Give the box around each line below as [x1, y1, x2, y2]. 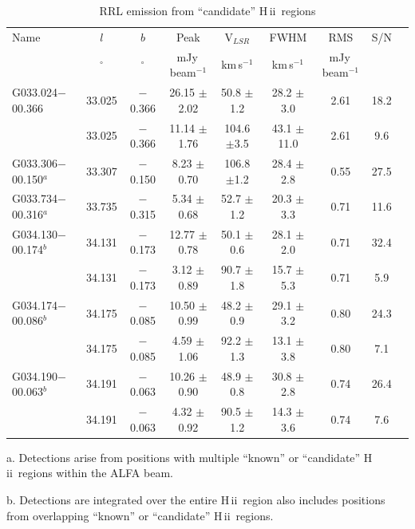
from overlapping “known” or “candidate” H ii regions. [6, 507, 274, 523]
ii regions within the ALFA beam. [6, 464, 173, 481]
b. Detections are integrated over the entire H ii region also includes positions [6, 491, 385, 507]
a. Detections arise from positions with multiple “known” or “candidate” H [6, 448, 373, 465]
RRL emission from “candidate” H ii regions [99, 2, 316, 18]
